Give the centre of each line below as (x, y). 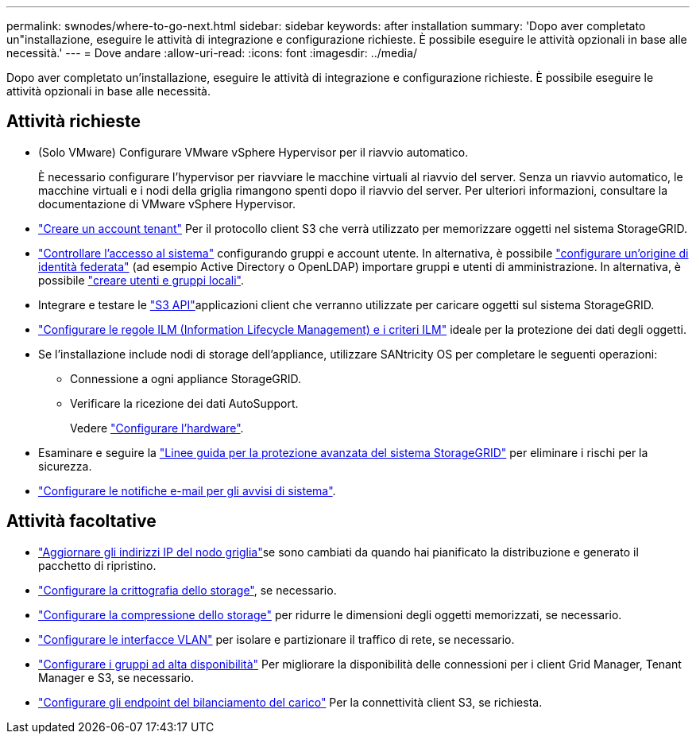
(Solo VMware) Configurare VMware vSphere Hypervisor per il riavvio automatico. (253, 152)
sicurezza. (65, 466)
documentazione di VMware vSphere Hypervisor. (167, 203)
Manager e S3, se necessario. (116, 677)
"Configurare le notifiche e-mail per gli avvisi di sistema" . (187, 490)
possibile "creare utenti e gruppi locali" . (141, 280)
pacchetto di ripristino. (97, 565)
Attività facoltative (81, 521)
